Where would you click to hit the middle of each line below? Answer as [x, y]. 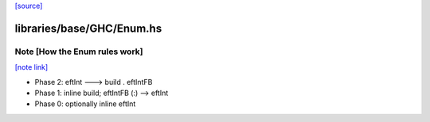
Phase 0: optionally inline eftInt [85, 104]
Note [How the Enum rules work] [79, 51]
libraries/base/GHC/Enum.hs [88, 28]
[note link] [31, 67]
